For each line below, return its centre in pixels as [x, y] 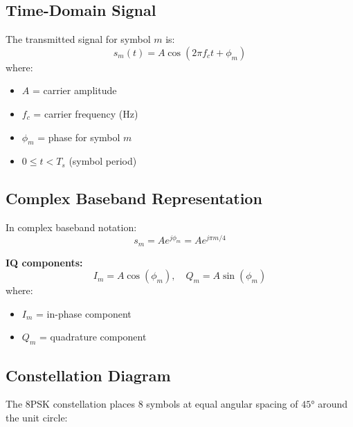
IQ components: [44, 262]
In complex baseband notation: [71, 227]
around [333, 404]
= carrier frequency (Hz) [86, 113]
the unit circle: [37, 418]
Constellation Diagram [88, 375]
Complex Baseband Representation [134, 198]
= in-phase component [84, 313]
